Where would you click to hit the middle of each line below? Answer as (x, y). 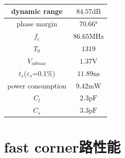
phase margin (37, 24)
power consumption (37, 85)
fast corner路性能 (62, 146)
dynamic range (37, 11)
